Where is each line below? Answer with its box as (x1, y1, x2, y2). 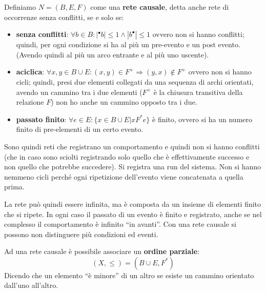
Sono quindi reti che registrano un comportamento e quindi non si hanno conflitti (4, 141, 260, 151)
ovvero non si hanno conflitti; (152, 29, 244, 40)
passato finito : (16, 113, 67, 124)
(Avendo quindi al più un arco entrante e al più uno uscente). (16, 49, 209, 60)
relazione (16, 96, 44, 107)
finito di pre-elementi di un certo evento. (16, 124, 144, 134)
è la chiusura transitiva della (153, 86, 243, 97)
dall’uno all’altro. (4, 280, 58, 290)
